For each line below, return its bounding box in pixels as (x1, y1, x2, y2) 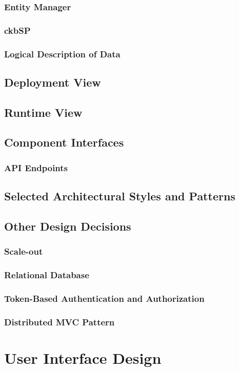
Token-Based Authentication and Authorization (4, 292, 205, 304)
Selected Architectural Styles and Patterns (4, 188, 235, 204)
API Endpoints (4, 161, 68, 174)
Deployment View (4, 74, 101, 90)
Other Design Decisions (4, 218, 131, 234)
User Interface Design (4, 347, 162, 368)
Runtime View (4, 104, 83, 120)
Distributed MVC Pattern (4, 315, 115, 328)
